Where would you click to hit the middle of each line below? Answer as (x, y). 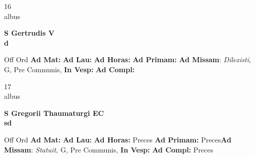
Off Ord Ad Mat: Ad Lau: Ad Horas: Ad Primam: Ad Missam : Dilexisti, (128, 59)
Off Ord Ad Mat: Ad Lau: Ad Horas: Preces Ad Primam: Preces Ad (118, 139)
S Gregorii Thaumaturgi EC (54, 113)
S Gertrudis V (29, 33)
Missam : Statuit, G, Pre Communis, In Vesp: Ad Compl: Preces (109, 149)
